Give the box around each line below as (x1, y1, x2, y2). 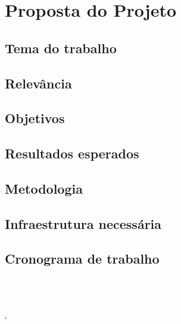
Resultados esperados (5, 144, 139, 163)
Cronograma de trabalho (5, 249, 160, 268)
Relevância (5, 74, 72, 92)
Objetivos (5, 109, 65, 127)
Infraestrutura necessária (5, 214, 162, 233)
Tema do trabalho (5, 38, 117, 57)
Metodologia (5, 179, 83, 197)
